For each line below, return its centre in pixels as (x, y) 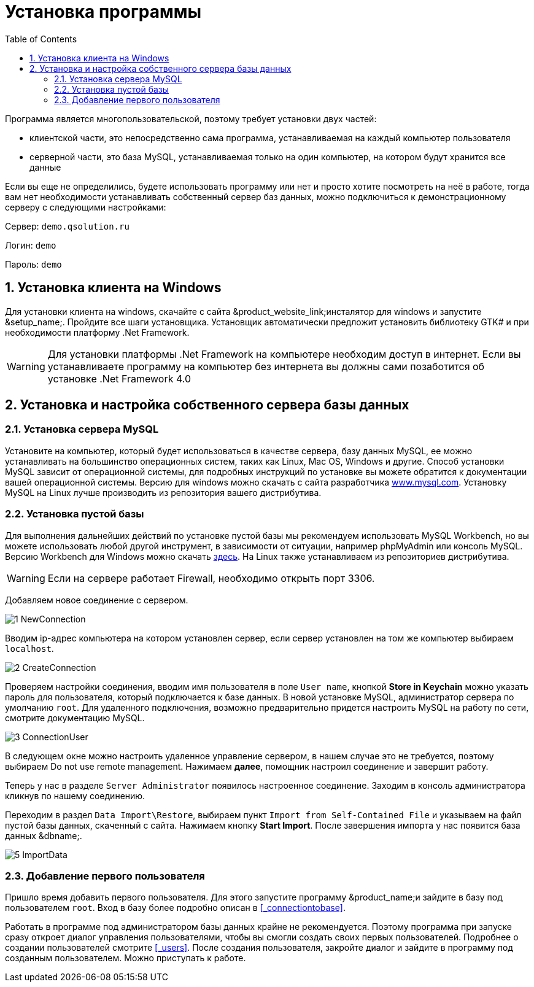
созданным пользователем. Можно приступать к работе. (126, 958)
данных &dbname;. (44, 835)
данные (45, 167)
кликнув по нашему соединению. (75, 795)
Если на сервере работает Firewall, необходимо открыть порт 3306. (211, 578)
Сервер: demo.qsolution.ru (67, 226)
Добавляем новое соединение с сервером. (97, 600)
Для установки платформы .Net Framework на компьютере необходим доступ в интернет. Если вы (284, 354)
